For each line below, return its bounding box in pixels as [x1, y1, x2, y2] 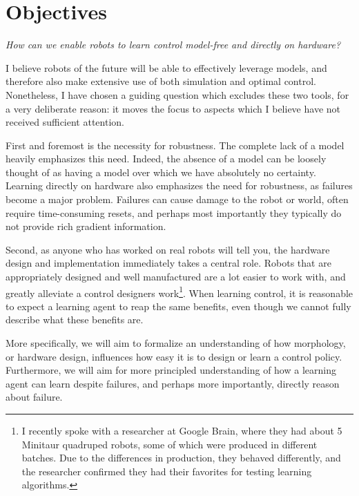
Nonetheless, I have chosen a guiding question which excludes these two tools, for [6, 87, 349, 102]
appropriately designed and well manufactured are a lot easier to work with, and [6, 269, 346, 284]
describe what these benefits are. [6, 312, 144, 327]
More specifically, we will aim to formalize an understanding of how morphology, [6, 336, 346, 350]
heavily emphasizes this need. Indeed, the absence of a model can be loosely [6, 151, 327, 166]
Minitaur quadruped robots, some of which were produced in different [21, 437, 318, 451]
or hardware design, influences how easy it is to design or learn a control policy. [6, 349, 342, 363]
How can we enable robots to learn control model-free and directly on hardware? [6, 37, 341, 52]
